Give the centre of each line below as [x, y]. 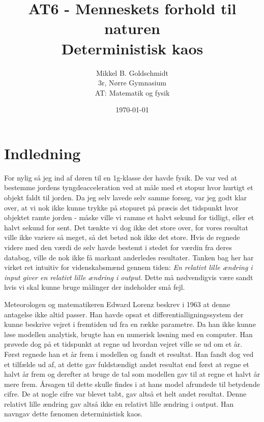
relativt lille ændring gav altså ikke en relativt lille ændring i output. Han [119, 403]
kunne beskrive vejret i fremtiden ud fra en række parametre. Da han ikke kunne [130, 324]
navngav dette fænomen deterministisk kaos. [74, 414]
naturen [132, 28]
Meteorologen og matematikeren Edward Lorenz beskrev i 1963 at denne [117, 304]
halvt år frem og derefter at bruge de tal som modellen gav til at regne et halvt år [132, 374]
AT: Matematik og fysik [132, 92]
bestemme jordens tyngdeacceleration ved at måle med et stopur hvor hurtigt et [129, 187]
